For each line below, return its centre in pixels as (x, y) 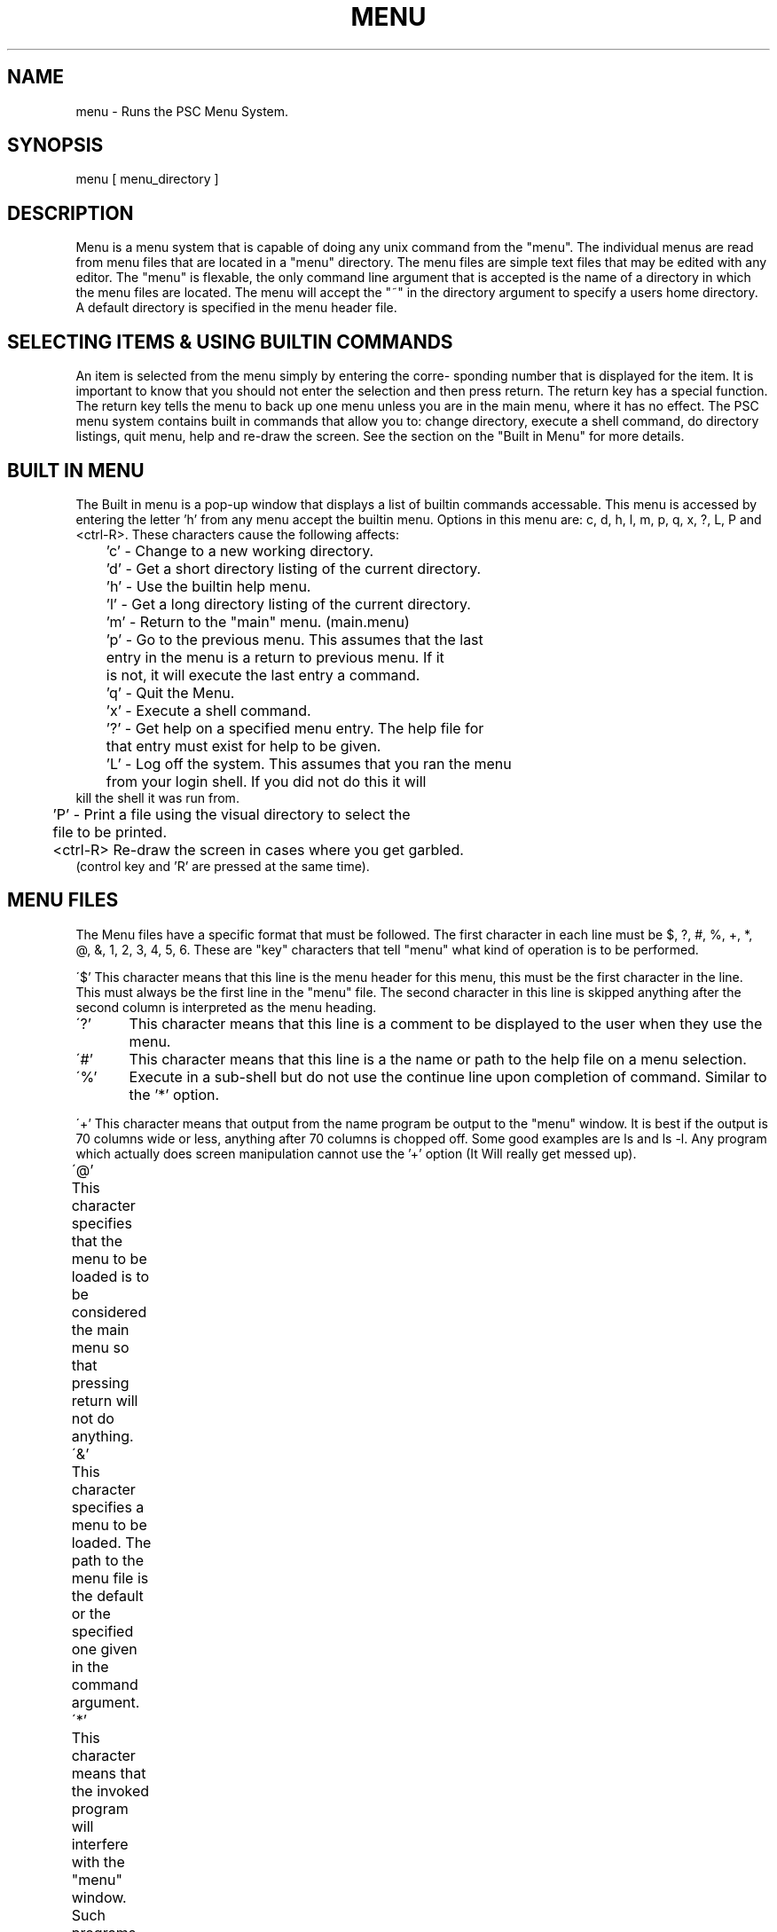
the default (107, 1595)
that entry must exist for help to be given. (243, 746)
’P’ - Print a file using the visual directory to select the (232, 814)
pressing (100, 1382)
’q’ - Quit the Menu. (170, 692)
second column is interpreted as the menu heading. (226, 1007)
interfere (100, 1844)
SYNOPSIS (55, 145)
